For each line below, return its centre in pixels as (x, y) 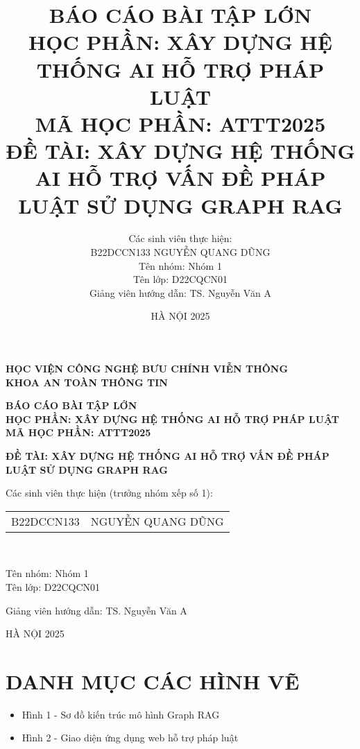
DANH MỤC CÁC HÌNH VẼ (153, 681)
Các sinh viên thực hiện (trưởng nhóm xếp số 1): (109, 493)
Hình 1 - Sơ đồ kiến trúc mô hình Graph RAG (121, 714)
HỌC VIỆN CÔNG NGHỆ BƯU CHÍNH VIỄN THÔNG (147, 368)
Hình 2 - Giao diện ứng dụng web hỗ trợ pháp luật (130, 738)
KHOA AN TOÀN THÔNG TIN (87, 382)
